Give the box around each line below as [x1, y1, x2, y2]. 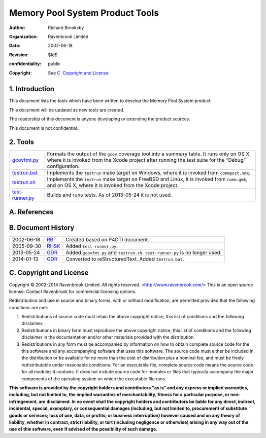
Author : [9, 25, 26, 31]
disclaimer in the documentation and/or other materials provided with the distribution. [21, 334, 195, 340]
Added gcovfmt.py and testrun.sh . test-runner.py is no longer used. [66, 249, 222, 256]
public [48, 61, 61, 67]
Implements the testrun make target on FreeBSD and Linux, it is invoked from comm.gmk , [47, 176, 248, 182]
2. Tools [9, 138, 34, 146]
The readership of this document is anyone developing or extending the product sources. [9, 116, 191, 122]
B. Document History [9, 223, 75, 232]
